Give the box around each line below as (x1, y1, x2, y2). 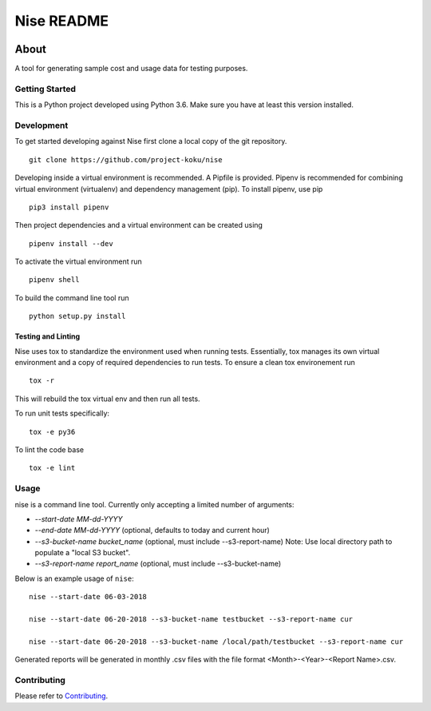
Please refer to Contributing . (14, 691, 109, 701)
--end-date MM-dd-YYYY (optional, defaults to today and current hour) (34, 526, 271, 535)
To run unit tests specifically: (14, 408, 110, 419)
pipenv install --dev (29, 239, 113, 248)
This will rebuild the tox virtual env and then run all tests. (14, 394, 200, 403)
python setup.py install (29, 312, 126, 321)
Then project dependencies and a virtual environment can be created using (14, 220, 263, 230)
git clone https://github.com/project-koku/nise (29, 155, 223, 164)
